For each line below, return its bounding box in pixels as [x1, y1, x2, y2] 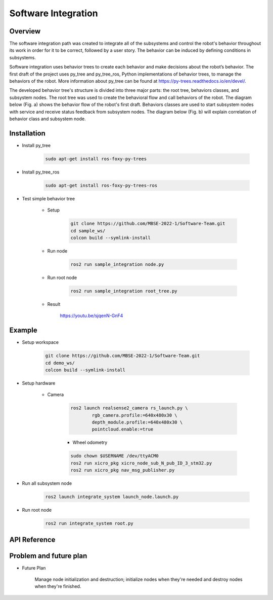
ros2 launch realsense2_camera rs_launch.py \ [70, 405, 188, 411]
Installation [9, 129, 45, 137]
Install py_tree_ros [22, 169, 60, 175]
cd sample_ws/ [70, 228, 106, 233]
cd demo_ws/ [45, 360, 75, 366]
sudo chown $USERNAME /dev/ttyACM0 [70, 453, 159, 459]
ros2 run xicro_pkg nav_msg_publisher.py [70, 467, 175, 473]
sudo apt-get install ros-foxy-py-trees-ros [45, 183, 158, 188]
